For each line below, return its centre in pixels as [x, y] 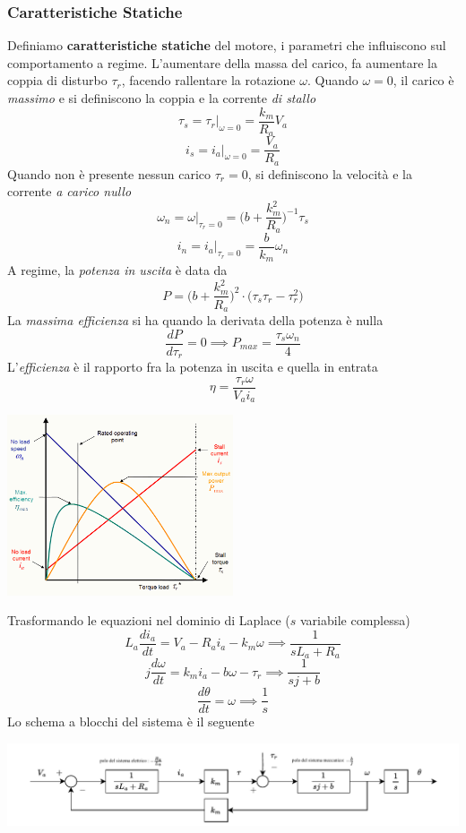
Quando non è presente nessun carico [109, 173]
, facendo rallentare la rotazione [208, 80]
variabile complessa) [355, 620]
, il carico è [423, 80]
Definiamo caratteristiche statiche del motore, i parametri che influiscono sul [227, 45]
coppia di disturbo [57, 80]
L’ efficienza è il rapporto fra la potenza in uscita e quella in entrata [193, 367]
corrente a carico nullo [69, 191]
